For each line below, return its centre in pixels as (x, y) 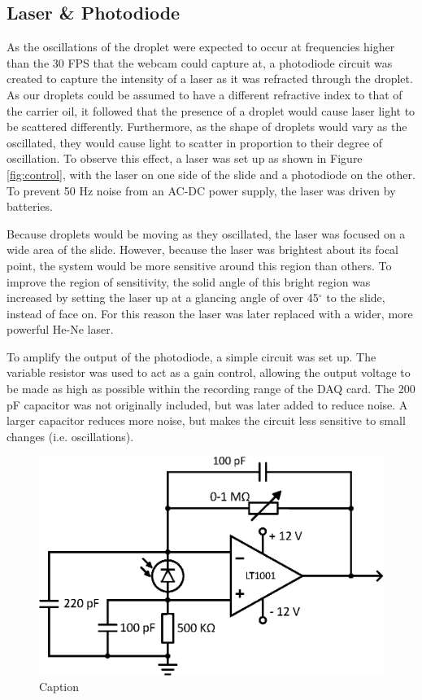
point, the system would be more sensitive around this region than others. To (199, 265)
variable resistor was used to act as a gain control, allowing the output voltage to (209, 372)
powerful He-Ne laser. (60, 329)
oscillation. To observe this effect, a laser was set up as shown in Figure (185, 158)
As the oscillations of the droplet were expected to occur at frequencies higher (201, 47)
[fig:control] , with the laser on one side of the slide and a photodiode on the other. (211, 174)
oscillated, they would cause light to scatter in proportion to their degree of (195, 142)
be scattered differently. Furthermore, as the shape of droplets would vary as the (207, 127)
